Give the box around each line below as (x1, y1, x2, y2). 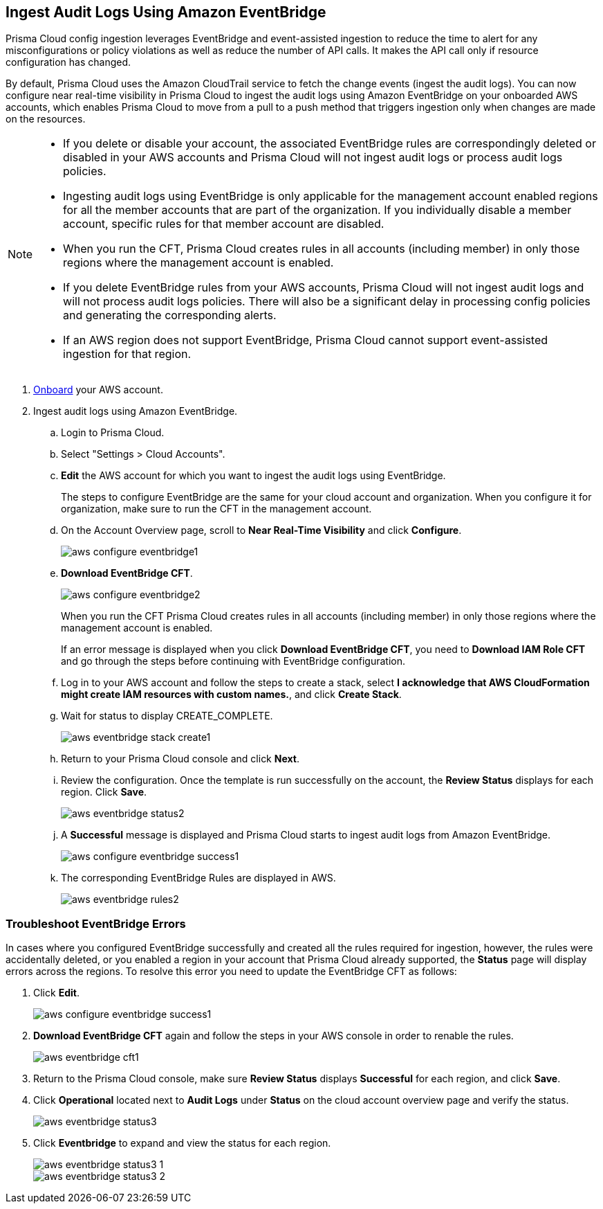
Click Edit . (33, 987, 80, 999)
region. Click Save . (61, 786, 147, 798)
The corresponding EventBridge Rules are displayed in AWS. (61, 872, 336, 884)
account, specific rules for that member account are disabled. (63, 217, 384, 231)
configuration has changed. (6, 56, 131, 69)
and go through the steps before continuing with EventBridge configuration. (61, 655, 405, 668)
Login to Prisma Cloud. (61, 427, 165, 439)
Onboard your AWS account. (33, 384, 163, 396)
